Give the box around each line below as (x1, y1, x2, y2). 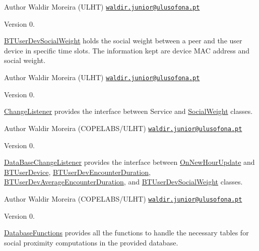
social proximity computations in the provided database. (4, 237, 178, 247)
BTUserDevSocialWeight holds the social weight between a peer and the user (4, 35, 242, 46)
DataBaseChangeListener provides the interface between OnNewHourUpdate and (4, 157, 255, 167)
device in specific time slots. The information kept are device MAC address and (4, 45, 249, 55)
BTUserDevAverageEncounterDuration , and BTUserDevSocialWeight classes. (4, 176, 243, 187)
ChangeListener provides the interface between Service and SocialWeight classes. (4, 106, 253, 116)
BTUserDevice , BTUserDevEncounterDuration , (4, 166, 151, 177)
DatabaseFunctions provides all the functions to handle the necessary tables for (4, 227, 249, 238)
